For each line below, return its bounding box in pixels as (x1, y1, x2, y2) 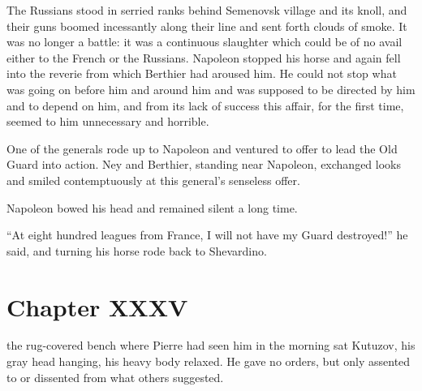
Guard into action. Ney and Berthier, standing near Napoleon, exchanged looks (6, 156, 401, 173)
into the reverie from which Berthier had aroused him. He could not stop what (6, 65, 397, 82)
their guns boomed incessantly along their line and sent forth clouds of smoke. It (6, 17, 407, 34)
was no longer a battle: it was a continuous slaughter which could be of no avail (6, 33, 403, 50)
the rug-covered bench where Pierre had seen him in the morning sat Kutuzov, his (6, 337, 416, 354)
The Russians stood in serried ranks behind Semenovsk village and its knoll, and (6, 2, 407, 18)
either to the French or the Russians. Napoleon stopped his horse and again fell (6, 49, 401, 66)
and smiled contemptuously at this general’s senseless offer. (6, 171, 300, 188)
